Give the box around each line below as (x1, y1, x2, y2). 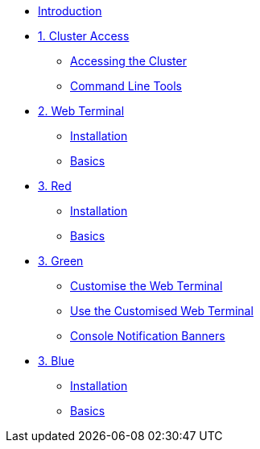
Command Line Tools (70, 79, 182, 93)
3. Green (38, 254, 84, 268)
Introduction (38, 4, 102, 18)
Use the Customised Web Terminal (70, 304, 254, 318)
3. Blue (38, 354, 75, 368)
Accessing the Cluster (70, 54, 187, 68)
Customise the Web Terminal (70, 279, 223, 293)
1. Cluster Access (38, 29, 130, 43)
